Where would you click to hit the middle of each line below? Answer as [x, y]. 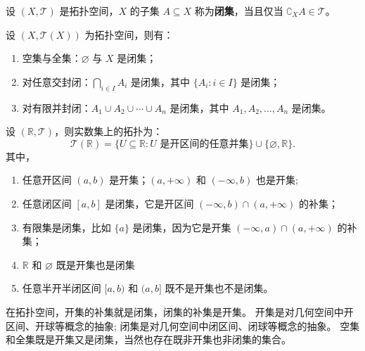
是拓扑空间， [89, 11]
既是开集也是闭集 [95, 264]
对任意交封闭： [57, 81]
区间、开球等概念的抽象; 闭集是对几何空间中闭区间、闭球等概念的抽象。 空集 [183, 325]
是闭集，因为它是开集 [182, 227]
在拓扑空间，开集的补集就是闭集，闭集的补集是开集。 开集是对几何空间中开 [180, 311]
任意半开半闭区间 [62, 288]
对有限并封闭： [57, 107]
